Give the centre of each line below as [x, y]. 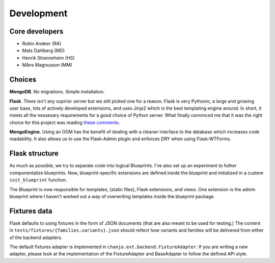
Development [38, 13]
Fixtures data [31, 211]
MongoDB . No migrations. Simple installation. [57, 92]
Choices [23, 80]
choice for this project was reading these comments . [65, 122]
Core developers [36, 31]
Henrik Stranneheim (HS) [48, 58]
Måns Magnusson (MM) [47, 65]
